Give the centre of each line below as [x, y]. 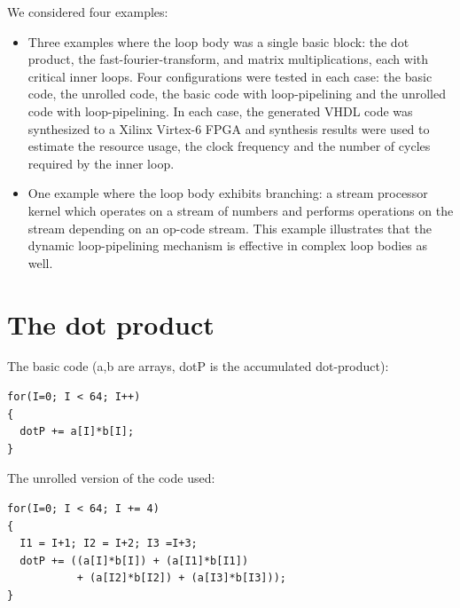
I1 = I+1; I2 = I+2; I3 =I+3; [109, 544]
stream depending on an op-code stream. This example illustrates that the [230, 228]
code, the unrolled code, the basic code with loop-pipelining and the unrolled [237, 94]
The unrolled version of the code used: [111, 478]
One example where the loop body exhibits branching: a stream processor [228, 193]
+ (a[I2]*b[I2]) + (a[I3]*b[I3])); [181, 578]
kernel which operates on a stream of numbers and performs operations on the [241, 210]
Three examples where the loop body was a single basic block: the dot [218, 41]
